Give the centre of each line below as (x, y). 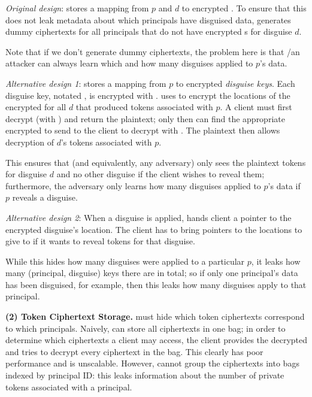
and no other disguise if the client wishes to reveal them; (160, 174)
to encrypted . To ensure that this (244, 8)
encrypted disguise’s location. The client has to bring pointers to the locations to (154, 229)
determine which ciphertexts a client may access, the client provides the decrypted (157, 340)
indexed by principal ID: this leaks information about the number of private (145, 375)
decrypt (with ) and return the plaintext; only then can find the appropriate (145, 118)
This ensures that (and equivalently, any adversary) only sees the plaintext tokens (156, 162)
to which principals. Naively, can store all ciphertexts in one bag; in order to (146, 328)
